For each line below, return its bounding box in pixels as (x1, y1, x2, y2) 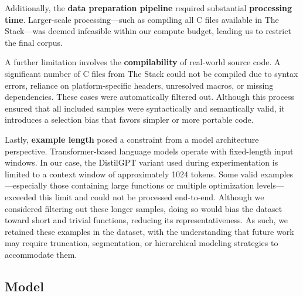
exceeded (5, 190, 37, 203)
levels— (257, 179, 284, 191)
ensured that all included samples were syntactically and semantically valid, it (5, 102, 285, 114)
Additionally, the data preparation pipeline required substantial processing (5, 2, 292, 14)
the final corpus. (5, 36, 63, 48)
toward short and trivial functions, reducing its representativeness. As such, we (5, 214, 288, 226)
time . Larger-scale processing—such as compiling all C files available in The (5, 13, 279, 25)
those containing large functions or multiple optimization (50, 179, 254, 191)
